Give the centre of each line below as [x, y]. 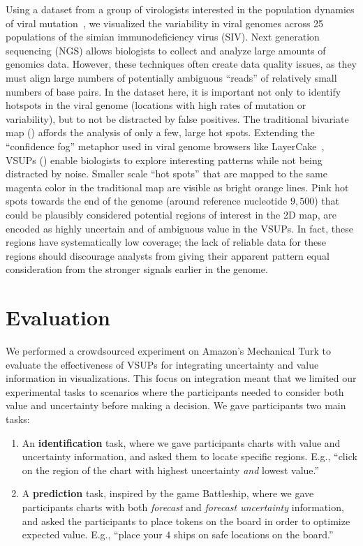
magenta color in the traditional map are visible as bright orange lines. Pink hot [177, 187]
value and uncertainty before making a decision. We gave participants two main [176, 405]
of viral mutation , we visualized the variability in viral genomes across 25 [165, 23]
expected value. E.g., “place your [92, 534]
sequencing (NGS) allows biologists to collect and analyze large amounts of [166, 50]
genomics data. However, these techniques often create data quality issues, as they [181, 64]
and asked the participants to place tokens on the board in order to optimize [186, 521]
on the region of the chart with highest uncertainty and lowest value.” [171, 470]
